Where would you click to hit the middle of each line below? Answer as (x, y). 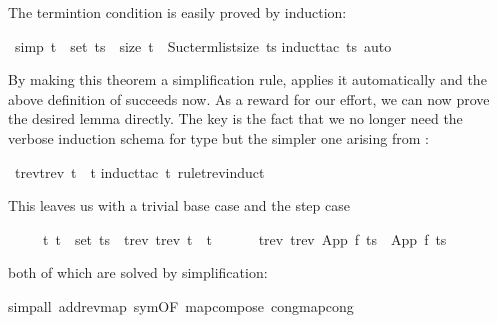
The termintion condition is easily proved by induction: (177, 12)
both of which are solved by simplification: (138, 272)
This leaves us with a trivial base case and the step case (179, 205)
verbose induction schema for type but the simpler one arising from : (218, 137)
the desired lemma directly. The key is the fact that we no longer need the (235, 118)
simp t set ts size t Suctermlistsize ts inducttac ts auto (203, 45)
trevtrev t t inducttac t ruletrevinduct (139, 171)
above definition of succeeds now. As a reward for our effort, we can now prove (249, 98)
